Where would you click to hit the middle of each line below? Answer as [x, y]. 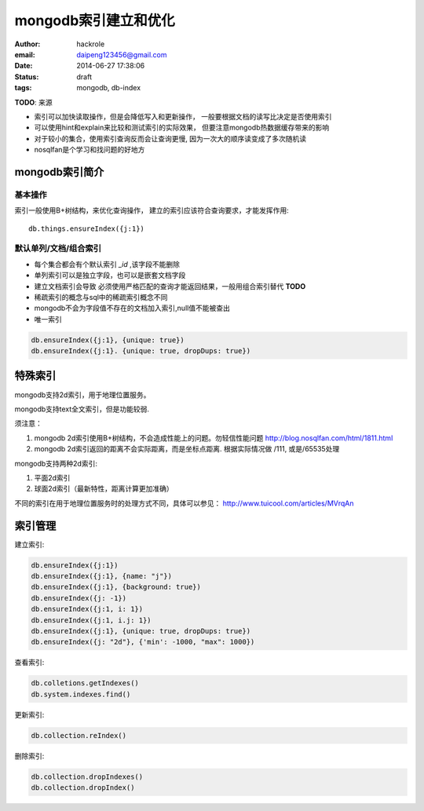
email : [25, 54]
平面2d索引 [52, 477]
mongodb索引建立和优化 [95, 20]
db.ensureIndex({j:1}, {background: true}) [116, 587]
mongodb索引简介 [59, 172]
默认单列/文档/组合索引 [58, 249]
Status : [27, 77]
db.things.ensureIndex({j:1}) [87, 228]
